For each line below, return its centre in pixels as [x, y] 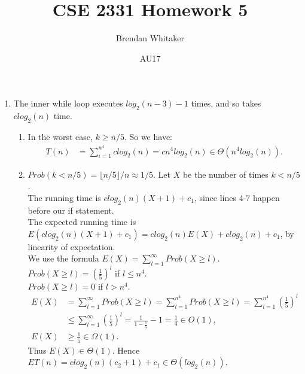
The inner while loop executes [68, 103]
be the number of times [225, 174]
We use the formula [63, 258]
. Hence [126, 350]
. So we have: [148, 136]
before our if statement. [71, 210]
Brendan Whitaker [150, 38]
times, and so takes [226, 103]
